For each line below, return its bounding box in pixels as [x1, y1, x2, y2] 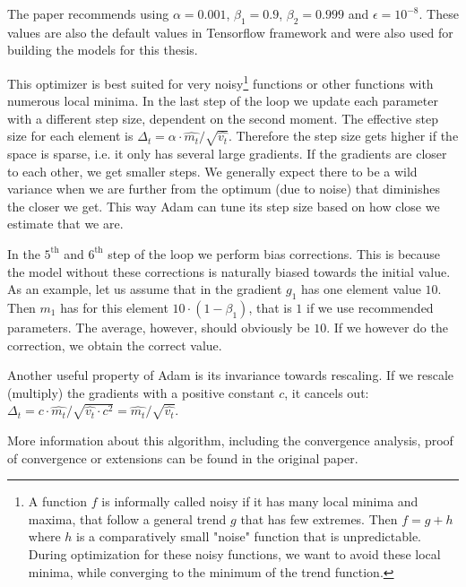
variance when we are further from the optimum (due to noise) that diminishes [7, 179, 441, 198]
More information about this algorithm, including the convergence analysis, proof [7, 430, 453, 449]
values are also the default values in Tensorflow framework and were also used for [7, 22, 453, 41]
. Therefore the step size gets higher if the [228, 126, 459, 145]
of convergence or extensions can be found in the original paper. [7, 448, 358, 467]
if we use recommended [306, 298, 434, 316]
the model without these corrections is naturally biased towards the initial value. [7, 262, 451, 281]
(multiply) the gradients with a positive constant [7, 383, 275, 401]
